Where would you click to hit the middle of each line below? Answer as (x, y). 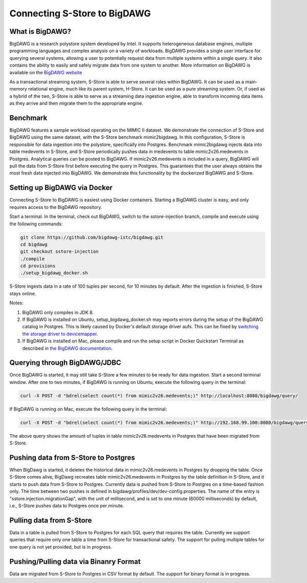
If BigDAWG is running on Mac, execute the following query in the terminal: (88, 409)
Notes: (16, 303)
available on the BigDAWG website (46, 72)
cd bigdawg (34, 244)
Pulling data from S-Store (51, 520)
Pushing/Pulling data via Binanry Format (75, 561)
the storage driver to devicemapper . (60, 334)
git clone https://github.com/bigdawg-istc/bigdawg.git (92, 237)
